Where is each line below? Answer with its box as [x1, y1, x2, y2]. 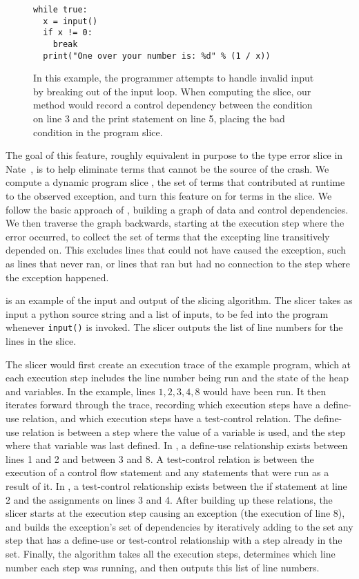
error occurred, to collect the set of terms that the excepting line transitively [6, 229, 330, 243]
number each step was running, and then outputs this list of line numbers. [6, 560, 320, 574]
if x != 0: [43, 28, 93, 38]
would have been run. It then [203, 383, 327, 398]
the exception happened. [6, 269, 109, 284]
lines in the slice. [6, 334, 77, 348]
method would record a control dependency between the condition [33, 97, 313, 112]
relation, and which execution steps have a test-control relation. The [22, 411, 311, 425]
